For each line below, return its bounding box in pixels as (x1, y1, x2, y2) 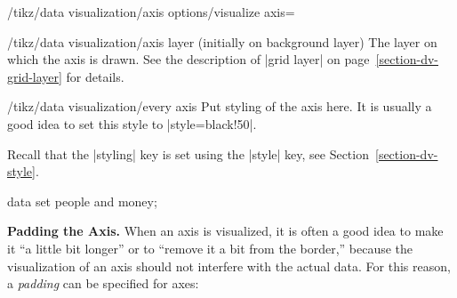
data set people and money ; (7, 191, 157, 210)
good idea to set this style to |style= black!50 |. (7, 114, 257, 133)
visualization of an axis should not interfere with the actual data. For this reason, (7, 256, 451, 275)
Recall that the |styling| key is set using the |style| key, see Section (7, 144, 369, 163)
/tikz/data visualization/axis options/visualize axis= (7, 3, 295, 20)
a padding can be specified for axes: (7, 274, 199, 293)
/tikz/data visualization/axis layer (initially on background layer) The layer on (7, 32, 437, 51)
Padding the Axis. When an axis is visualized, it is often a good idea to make (7, 221, 444, 240)
